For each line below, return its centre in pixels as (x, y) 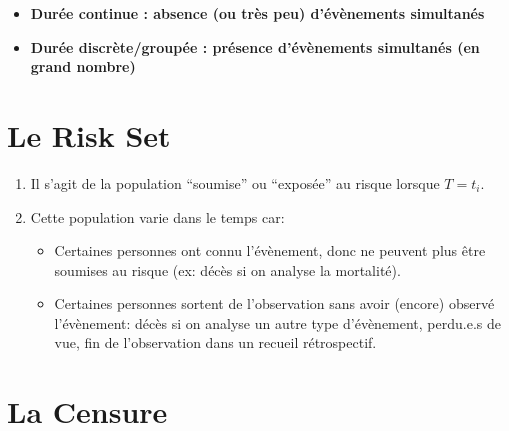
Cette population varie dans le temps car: (157, 216)
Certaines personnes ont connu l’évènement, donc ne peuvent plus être (270, 250)
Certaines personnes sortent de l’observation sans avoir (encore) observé (274, 303)
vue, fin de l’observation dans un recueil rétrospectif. (215, 342)
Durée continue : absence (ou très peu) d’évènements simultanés (257, 13)
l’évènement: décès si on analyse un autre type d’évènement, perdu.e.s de (277, 322)
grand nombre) (83, 66)
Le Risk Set (89, 134)
